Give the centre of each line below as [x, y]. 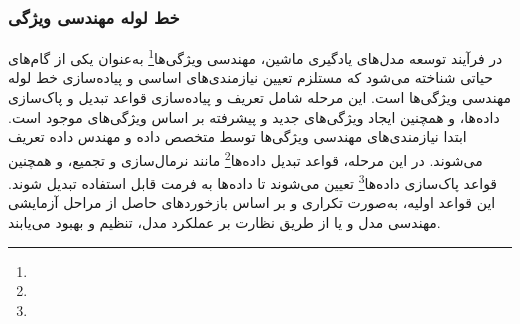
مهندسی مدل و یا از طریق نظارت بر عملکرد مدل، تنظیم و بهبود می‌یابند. [224, 221]
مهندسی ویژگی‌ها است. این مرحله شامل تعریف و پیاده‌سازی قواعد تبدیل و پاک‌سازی [259, 97]
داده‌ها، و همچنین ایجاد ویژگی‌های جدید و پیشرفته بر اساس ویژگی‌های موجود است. [254, 116]
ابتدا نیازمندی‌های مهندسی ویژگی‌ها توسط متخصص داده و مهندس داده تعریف [237, 136]
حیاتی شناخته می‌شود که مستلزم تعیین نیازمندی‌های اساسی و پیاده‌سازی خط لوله [250, 77]
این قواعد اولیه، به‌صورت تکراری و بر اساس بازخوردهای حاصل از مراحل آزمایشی [252, 202]
